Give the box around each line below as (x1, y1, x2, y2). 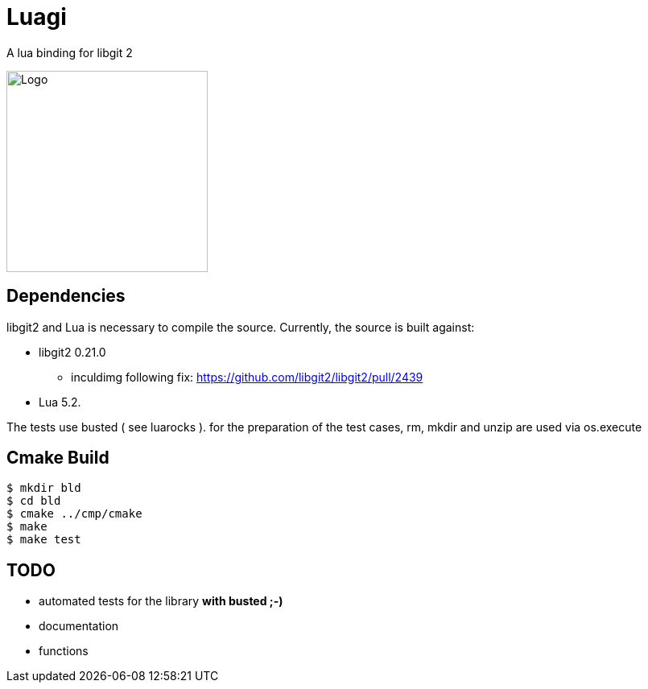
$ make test (6, 533, 81, 547)
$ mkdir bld (6, 481, 81, 495)
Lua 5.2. (39, 394, 81, 409)
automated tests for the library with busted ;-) (39, 594, 283, 609)
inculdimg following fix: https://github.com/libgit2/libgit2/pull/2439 (71, 369, 423, 384)
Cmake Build (6, 448, 109, 468)
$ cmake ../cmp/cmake (6, 507, 142, 521)
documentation (39, 619, 119, 633)
